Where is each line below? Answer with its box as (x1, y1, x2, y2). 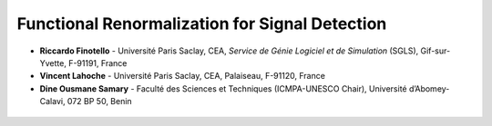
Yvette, (39, 57, 67, 68)
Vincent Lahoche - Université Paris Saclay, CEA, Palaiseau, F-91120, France (39, 71, 325, 82)
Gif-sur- (420, 45, 451, 56)
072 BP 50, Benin (67, 96, 132, 107)
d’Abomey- (408, 82, 450, 94)
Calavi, (39, 96, 66, 107)
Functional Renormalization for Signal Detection (16, 14, 387, 34)
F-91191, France (68, 57, 128, 68)
